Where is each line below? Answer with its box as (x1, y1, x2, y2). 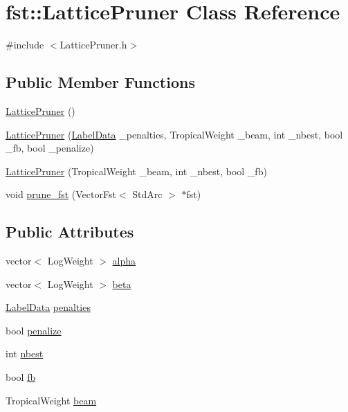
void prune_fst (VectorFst (6, 187, 116, 201)
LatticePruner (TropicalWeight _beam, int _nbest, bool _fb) (6, 163, 267, 178)
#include (6, 37, 44, 52)
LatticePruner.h (59, 37, 127, 52)
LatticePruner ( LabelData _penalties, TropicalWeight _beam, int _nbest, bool (6, 127, 343, 141)
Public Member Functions (6, 71, 195, 93)
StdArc (132, 187, 163, 201)
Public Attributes (6, 221, 134, 242)
